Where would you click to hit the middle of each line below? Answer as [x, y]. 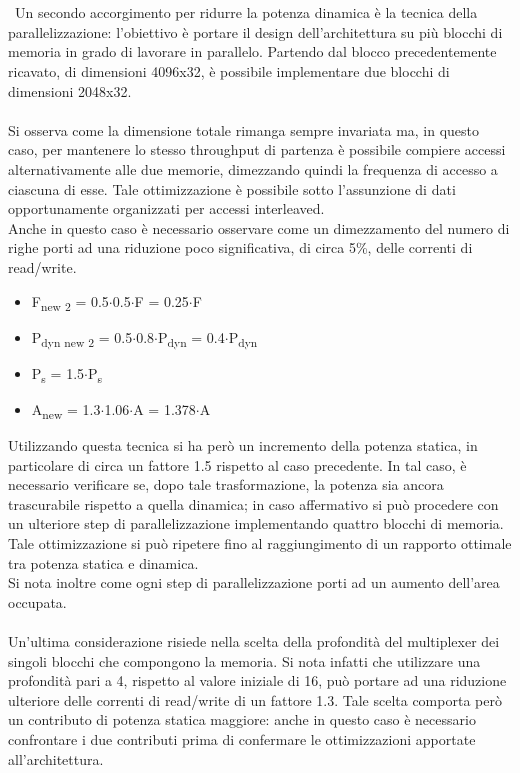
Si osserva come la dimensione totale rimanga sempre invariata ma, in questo [244, 129]
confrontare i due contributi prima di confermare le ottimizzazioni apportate [242, 738]
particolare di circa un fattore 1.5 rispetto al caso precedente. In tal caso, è [237, 464]
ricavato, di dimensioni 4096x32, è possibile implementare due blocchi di [229, 70]
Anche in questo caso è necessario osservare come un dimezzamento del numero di [259, 227]
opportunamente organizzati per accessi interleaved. [166, 208]
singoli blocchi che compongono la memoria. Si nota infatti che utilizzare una [244, 660]
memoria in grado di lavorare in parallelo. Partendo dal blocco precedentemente [252, 51]
